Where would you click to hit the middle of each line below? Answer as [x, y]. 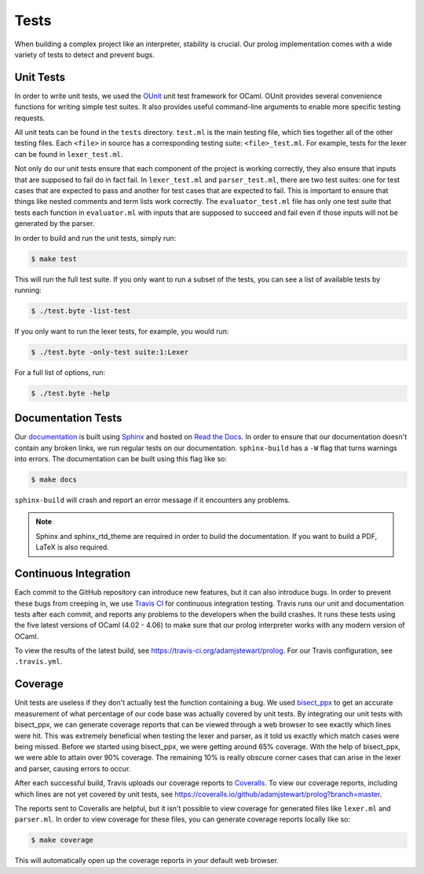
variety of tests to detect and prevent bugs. [84, 54]
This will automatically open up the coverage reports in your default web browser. [146, 861]
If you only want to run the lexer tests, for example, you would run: [122, 331]
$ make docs [54, 480]
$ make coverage [62, 840]
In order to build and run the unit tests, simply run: [95, 238]
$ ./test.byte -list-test [81, 311]
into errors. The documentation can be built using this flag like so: [121, 459]
